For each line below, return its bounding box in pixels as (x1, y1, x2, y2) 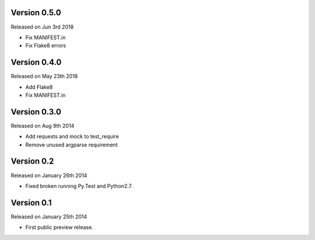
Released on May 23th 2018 (10, 73, 78, 80)
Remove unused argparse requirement (25, 141, 118, 148)
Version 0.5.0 (10, 8, 61, 18)
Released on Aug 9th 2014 (10, 122, 75, 129)
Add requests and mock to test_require (25, 133, 119, 140)
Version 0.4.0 (10, 57, 62, 67)
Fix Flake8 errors (25, 42, 66, 49)
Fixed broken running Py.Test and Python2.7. (25, 182, 133, 189)
